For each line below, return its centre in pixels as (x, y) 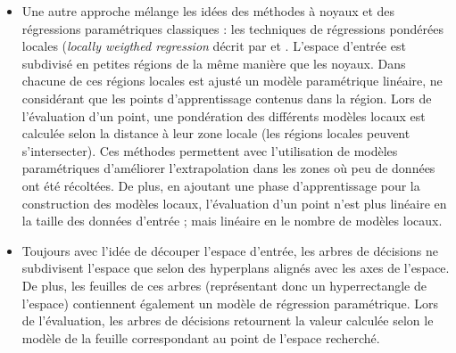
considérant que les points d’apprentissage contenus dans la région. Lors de (227, 98)
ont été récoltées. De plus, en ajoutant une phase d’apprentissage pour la (221, 185)
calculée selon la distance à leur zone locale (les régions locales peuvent (216, 133)
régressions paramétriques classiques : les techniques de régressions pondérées (232, 28)
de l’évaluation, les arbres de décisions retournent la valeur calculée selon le (228, 320)
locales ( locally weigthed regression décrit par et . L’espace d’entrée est (214, 46)
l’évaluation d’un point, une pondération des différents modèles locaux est (224, 115)
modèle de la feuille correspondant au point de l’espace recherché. (201, 337)
